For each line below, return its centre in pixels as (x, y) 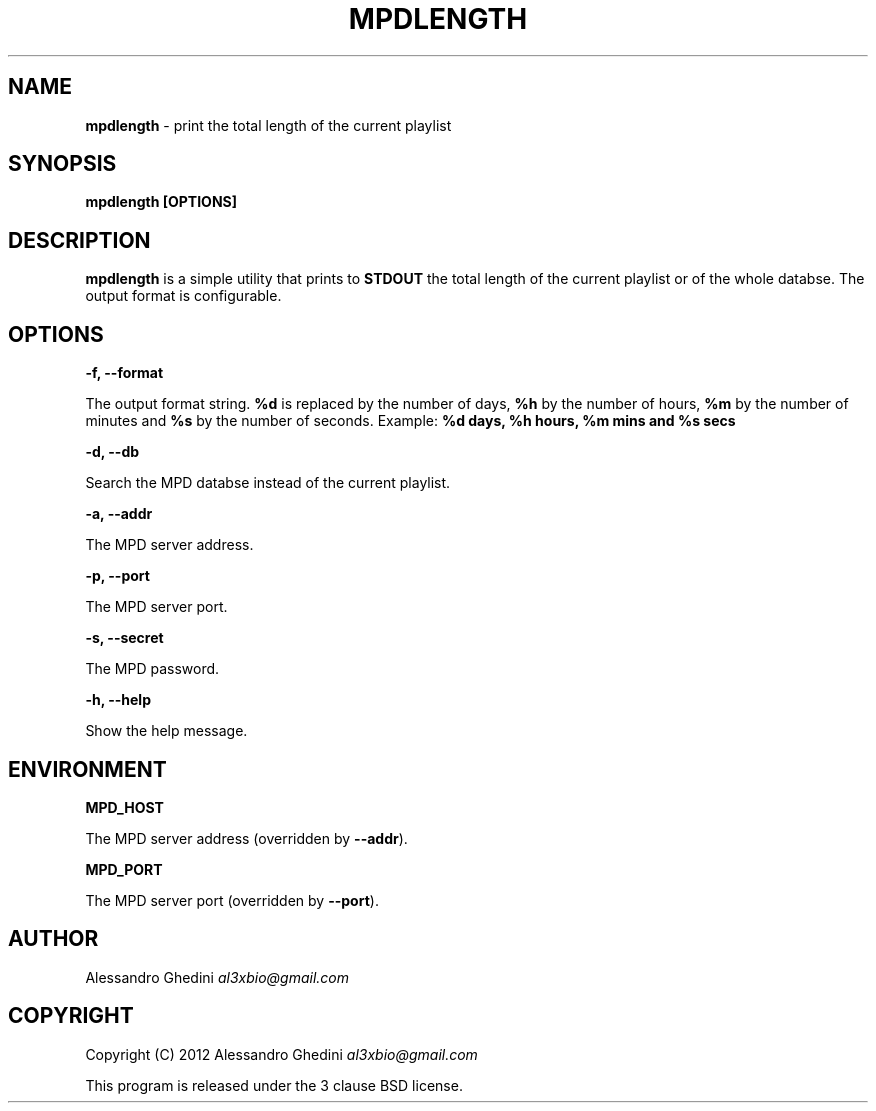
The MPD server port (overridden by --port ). (232, 900)
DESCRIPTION (79, 240)
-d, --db (112, 452)
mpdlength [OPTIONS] (161, 202)
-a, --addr (119, 514)
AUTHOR (53, 939)
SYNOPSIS (62, 164)
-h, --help (118, 700)
